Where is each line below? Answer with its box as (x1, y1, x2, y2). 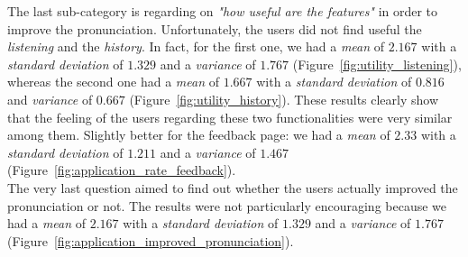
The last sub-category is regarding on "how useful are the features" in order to (7, 2, 438, 20)
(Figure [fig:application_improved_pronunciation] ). (7, 231, 294, 250)
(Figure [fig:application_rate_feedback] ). (7, 161, 236, 179)
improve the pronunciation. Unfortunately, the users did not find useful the (7, 19, 422, 38)
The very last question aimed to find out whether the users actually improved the (7, 178, 458, 197)
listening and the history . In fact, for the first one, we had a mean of (7, 37, 385, 56)
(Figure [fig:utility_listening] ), (292, 54, 462, 73)
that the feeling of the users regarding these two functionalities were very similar (7, 107, 453, 126)
